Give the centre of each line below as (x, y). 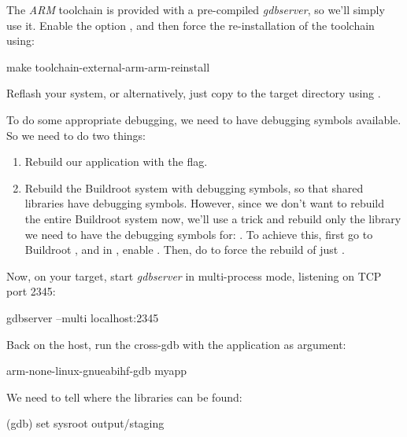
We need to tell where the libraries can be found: (124, 397)
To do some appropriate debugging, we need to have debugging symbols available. (204, 119)
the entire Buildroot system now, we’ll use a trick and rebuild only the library (213, 218)
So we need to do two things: (76, 135)
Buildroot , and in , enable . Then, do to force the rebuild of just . (185, 250)
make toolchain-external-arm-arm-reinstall (108, 66)
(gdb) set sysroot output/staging (85, 423)
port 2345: (31, 291)
